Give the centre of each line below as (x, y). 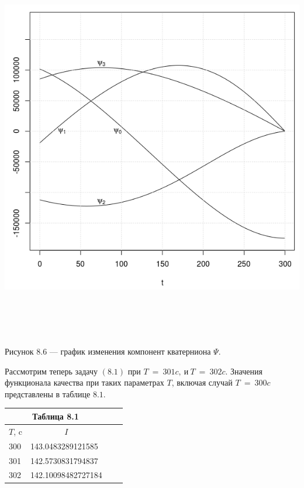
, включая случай (202, 382)
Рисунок (19, 351)
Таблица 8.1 (56, 416)
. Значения (244, 371)
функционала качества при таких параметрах (84, 382)
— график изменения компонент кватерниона (130, 351)
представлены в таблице (48, 394)
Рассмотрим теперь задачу (51, 371)
